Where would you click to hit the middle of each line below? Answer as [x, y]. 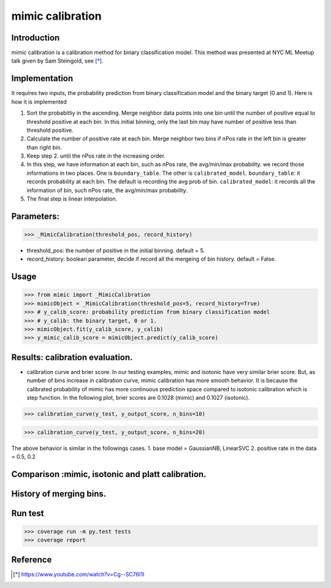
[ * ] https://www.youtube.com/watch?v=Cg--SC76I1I [79, 574]
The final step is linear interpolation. [72, 199]
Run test [28, 513]
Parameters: [35, 216]
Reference [32, 559]
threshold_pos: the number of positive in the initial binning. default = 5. [116, 251]
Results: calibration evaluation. [72, 357]
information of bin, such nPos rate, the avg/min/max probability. [107, 190]
